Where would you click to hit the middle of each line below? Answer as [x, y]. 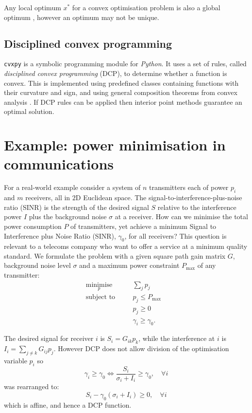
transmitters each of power [189, 187]
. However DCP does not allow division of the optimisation [141, 348]
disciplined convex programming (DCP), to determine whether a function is [116, 73]
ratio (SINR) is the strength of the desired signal [76, 207]
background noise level [37, 265]
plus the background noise [68, 216]
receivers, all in [48, 197]
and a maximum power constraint [129, 265]
